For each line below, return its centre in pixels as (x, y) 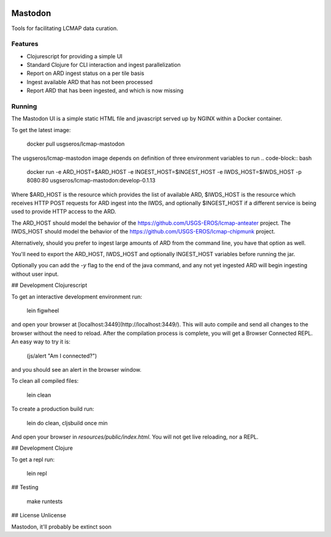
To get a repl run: (33, 459)
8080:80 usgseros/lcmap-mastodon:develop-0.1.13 (91, 181)
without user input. (35, 274)
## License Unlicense (39, 515)
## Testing (25, 487)
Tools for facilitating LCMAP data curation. (65, 28)
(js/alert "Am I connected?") (62, 356)
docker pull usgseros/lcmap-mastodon (76, 144)
